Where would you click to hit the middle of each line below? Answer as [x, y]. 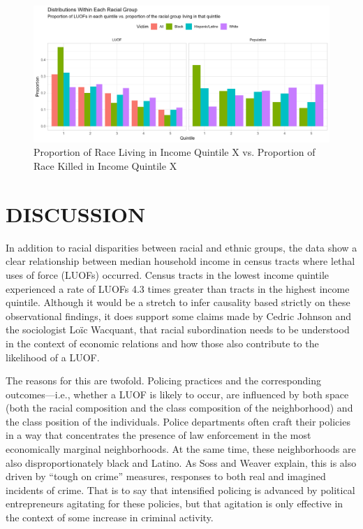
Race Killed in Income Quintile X [105, 166]
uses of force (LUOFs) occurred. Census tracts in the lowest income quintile [168, 274]
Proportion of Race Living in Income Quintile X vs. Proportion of [175, 152]
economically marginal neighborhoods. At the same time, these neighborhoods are [181, 449]
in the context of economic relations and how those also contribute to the [162, 343]
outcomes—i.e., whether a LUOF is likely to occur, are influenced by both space [177, 394]
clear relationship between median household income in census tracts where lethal [180, 261]
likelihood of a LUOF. [53, 357]
